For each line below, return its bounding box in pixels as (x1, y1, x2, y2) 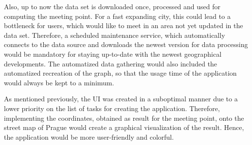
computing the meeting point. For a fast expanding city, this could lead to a (4, 11, 231, 21)
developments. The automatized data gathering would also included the (4, 58, 217, 68)
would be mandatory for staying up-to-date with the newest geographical (4, 48, 222, 59)
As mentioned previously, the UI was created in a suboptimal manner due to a (4, 94, 238, 104)
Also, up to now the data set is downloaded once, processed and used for (4, 1, 221, 11)
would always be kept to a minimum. (4, 77, 114, 87)
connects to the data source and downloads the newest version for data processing (4, 39, 248, 49)
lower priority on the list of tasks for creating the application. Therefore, (4, 103, 220, 113)
